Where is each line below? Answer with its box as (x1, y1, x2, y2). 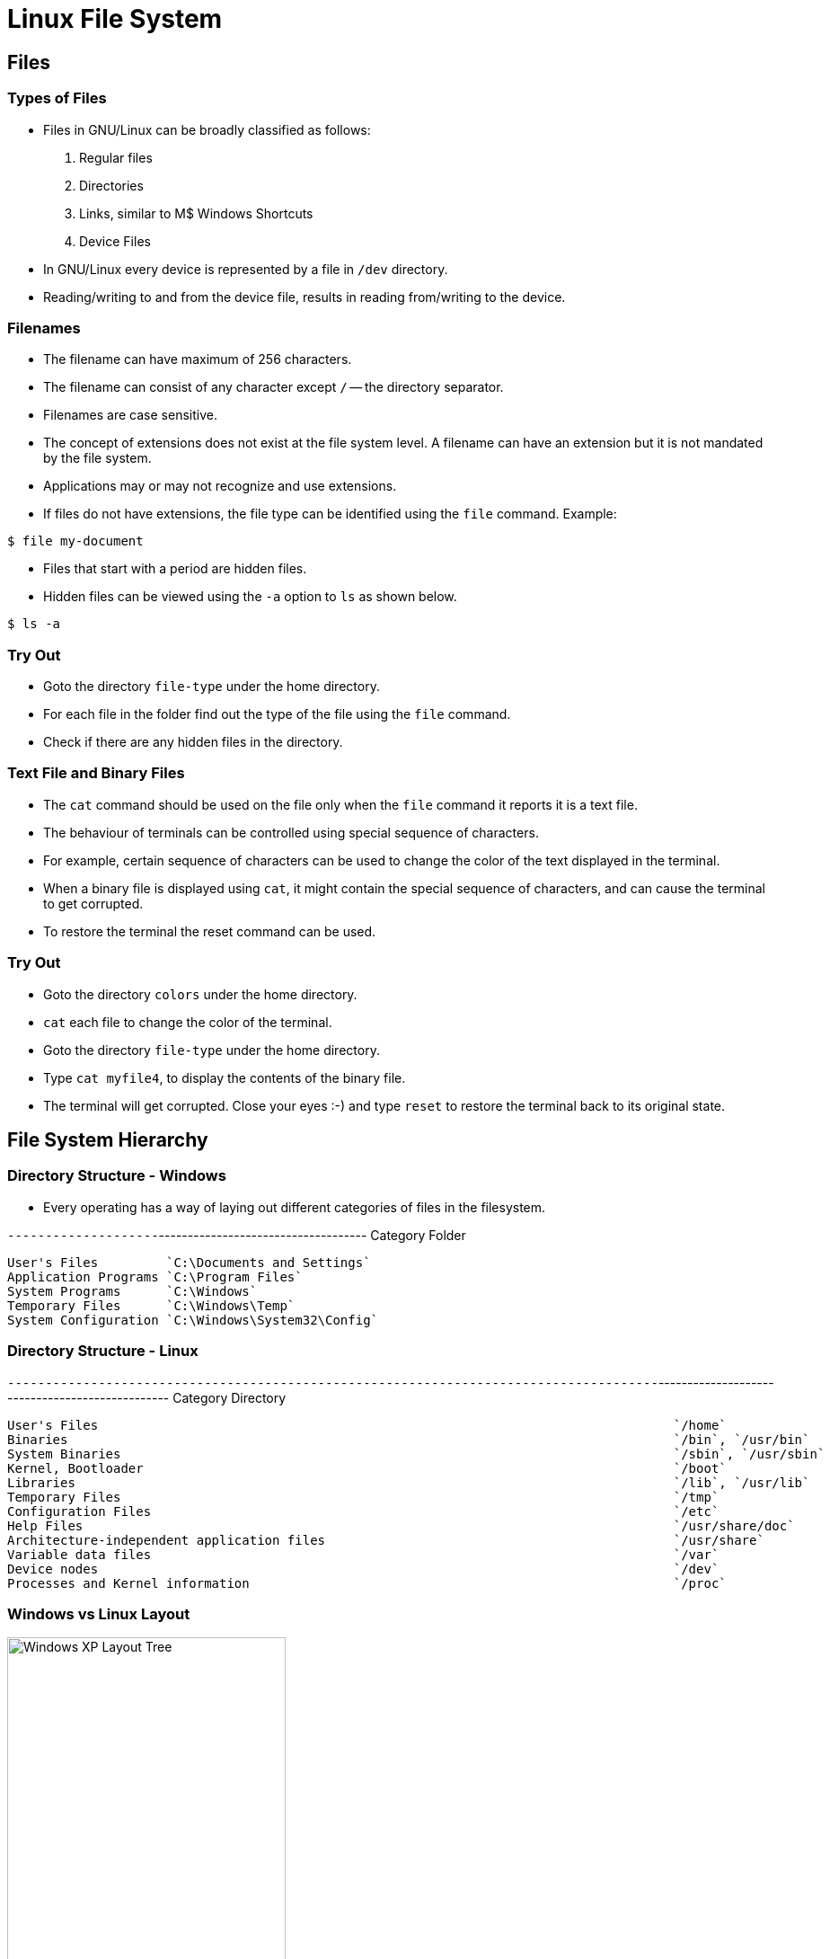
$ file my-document (7, 534, 144, 549)
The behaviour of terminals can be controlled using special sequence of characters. (43, 824, 539, 840)
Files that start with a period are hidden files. (43, 561, 307, 577)
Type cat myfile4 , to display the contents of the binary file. (43, 1069, 406, 1086)
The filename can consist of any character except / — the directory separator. (43, 379, 504, 395)
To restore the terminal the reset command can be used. (43, 923, 376, 939)
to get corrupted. (43, 895, 144, 911)
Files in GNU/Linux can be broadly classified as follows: (43, 121, 371, 137)
